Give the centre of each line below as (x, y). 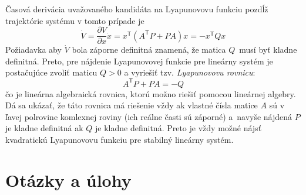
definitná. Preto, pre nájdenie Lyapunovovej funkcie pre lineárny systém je (139, 61)
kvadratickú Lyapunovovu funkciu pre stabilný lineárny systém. (120, 139)
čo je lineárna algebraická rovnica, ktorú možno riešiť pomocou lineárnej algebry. (151, 93)
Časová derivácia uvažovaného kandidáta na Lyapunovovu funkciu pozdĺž (137, 9)
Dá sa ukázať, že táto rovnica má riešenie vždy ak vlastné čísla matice (132, 105)
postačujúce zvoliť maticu (51, 72)
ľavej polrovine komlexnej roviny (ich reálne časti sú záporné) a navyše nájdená (149, 116)
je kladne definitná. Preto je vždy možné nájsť (179, 128)
